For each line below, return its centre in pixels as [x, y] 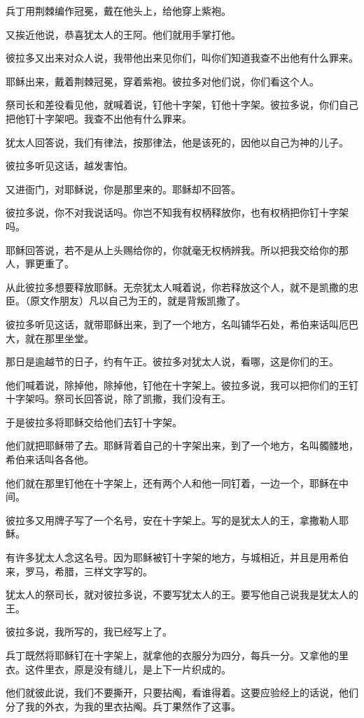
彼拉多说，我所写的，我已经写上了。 [89, 632]
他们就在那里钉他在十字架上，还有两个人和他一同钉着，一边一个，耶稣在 [172, 483]
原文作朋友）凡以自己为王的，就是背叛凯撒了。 [138, 301]
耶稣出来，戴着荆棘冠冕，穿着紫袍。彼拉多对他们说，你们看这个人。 [162, 81]
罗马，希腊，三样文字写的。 [89, 571]
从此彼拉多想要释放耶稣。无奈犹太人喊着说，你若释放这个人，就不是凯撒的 [177, 287]
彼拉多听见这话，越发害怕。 [69, 166]
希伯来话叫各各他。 [50, 459]
